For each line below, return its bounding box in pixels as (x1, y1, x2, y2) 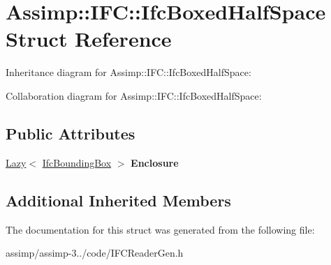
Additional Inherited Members (6, 189, 231, 211)
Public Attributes (6, 122, 135, 144)
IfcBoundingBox (42, 155, 112, 169)
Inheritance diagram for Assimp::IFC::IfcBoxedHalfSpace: (6, 65, 251, 79)
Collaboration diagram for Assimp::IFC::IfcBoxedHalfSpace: (6, 88, 262, 103)
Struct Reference (6, 24, 172, 53)
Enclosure (131, 155, 179, 169)
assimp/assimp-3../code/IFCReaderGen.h (6, 245, 184, 260)
